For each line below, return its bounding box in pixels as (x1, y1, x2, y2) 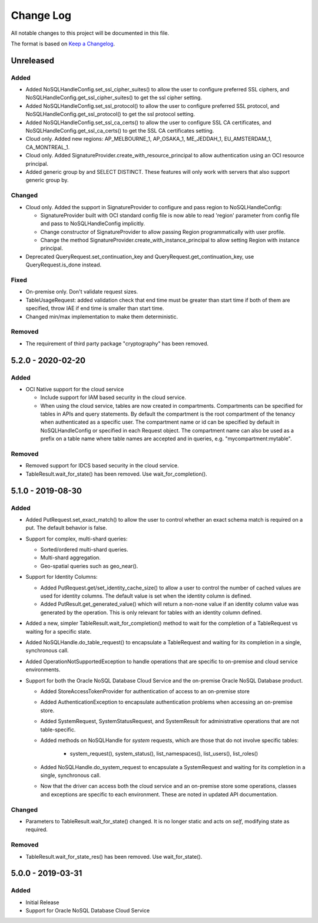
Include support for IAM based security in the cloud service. (40, 394, 187, 401)
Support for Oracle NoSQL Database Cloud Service (25, 907, 150, 914)
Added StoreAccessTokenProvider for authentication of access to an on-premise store (40, 687, 250, 695)
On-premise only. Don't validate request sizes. (25, 288, 138, 295)
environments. (25, 666, 61, 673)
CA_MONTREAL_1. (25, 143, 70, 150)
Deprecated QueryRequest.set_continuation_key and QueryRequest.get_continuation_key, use (25, 253, 254, 260)
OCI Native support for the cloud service (25, 385, 124, 393)
